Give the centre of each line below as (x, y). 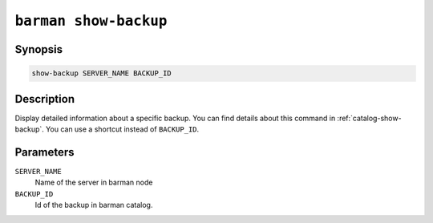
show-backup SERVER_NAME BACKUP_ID (101, 73)
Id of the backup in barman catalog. (94, 205)
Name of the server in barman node (94, 182)
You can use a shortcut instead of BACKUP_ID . (122, 129)
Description (45, 99)
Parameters (45, 152)
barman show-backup (91, 21)
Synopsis (39, 49)
